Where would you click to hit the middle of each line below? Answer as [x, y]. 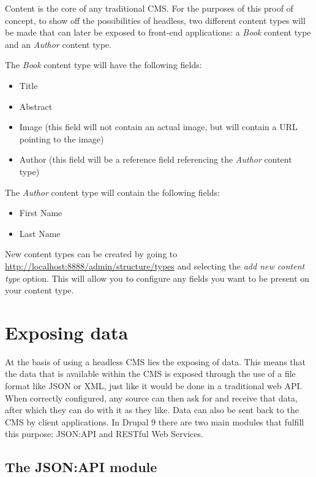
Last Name [40, 233]
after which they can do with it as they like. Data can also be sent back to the [152, 410]
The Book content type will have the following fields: [103, 65]
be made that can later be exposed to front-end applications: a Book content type [158, 32]
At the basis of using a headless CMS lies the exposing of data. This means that [156, 361]
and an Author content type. [58, 44]
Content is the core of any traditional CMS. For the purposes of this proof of [149, 8]
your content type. [39, 290]
